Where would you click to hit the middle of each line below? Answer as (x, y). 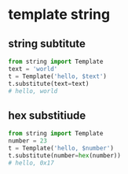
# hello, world (33, 91)
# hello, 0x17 (31, 163)
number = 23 (27, 141)
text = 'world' (33, 68)
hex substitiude (47, 115)
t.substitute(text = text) (49, 83)
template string (59, 15)
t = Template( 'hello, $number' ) (61, 148)
